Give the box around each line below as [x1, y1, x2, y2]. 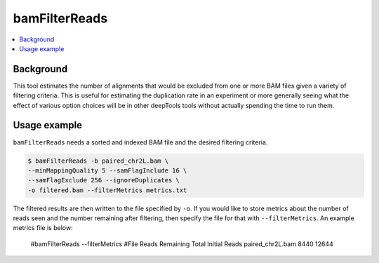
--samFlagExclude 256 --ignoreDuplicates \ [27, 176, 180, 184]
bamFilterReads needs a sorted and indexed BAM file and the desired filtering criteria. [13, 137, 268, 147]
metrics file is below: [13, 224, 73, 232]
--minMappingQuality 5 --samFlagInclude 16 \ [27, 166, 187, 175]
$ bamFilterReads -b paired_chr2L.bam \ [27, 156, 168, 165]
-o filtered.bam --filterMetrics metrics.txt [27, 186, 187, 194]
